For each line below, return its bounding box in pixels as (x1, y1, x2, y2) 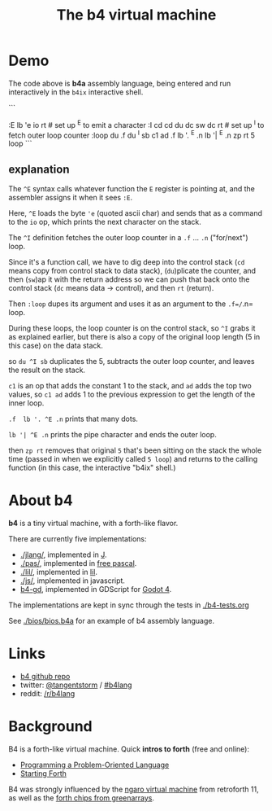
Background (8, 717, 93, 736)
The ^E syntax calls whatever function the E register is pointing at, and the (8, 184, 256, 194)
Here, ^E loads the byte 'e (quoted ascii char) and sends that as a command (8, 208, 262, 218)
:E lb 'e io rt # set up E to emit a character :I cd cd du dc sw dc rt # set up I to (8, 118, 265, 129)
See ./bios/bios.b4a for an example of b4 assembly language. (8, 616, 215, 625)
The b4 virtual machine (56, 6, 217, 24)
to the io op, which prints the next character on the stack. (8, 217, 201, 227)
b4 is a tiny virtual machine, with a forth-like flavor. (8, 519, 179, 528)
